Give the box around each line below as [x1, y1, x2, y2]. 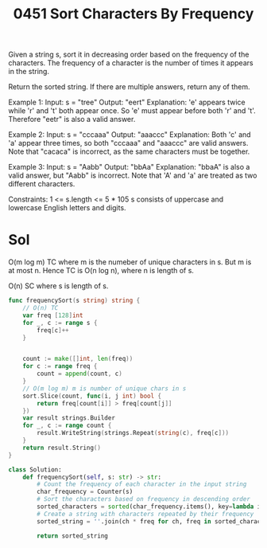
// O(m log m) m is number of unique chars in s [22, 384, 187, 393]
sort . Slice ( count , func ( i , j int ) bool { [22, 392, 162, 400]
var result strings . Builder [22, 414, 115, 422]
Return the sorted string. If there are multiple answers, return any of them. [8, 82, 250, 92]
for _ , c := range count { [22, 421, 112, 430]
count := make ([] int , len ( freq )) [22, 355, 133, 363]
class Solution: [8, 465, 62, 474]
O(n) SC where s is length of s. [8, 281, 109, 291]
